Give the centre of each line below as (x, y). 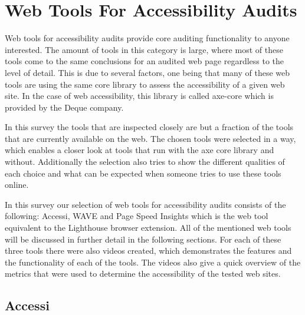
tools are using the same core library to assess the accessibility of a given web (145, 84)
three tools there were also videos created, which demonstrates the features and (148, 251)
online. (17, 185)
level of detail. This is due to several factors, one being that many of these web (147, 72)
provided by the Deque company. (64, 107)
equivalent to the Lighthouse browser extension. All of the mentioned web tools (148, 228)
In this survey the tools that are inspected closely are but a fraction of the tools (149, 127)
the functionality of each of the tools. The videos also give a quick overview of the (153, 262)
